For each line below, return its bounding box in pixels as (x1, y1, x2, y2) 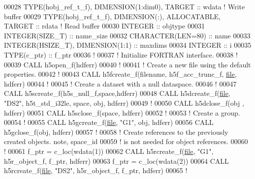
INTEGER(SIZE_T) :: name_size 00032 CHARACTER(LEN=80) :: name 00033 (4, 30, 251, 40)
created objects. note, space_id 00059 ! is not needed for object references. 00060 (4, 136, 248, 147)
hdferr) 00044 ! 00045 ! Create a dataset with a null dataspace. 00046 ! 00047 (4, 78, 237, 89)
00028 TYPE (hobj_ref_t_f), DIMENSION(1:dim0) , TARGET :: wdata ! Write (4, 1, 245, 11)
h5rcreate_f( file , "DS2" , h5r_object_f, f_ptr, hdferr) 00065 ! (4, 165, 188, 176)
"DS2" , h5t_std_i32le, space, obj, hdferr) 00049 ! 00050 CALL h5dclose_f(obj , (4, 97, 244, 108)
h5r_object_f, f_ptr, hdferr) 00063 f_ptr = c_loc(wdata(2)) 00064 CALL (4, 155, 229, 166)
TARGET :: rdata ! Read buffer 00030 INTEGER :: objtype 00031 (4, 21, 205, 31)
